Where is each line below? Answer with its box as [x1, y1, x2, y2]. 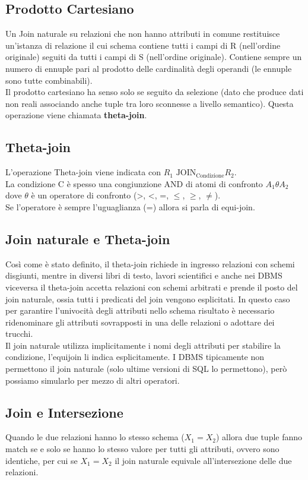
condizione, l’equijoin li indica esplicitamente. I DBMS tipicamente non [5, 350, 265, 363]
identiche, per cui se [5, 454, 78, 466]
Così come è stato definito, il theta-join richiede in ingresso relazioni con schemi [5, 257, 295, 270]
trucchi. [5, 327, 33, 340]
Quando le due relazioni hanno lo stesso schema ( [5, 431, 185, 443]
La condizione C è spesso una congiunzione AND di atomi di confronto [5, 177, 263, 190]
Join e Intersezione [5, 403, 123, 421]
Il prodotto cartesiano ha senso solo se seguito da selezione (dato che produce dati [5, 86, 304, 98]
